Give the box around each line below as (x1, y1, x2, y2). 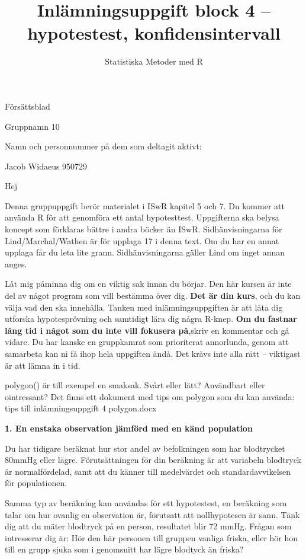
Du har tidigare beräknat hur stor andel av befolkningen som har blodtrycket (5, 442, 285, 454)
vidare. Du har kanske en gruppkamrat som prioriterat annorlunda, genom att (5, 336, 289, 348)
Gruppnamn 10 (5, 120, 60, 132)
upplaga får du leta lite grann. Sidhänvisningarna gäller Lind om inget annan (5, 246, 285, 258)
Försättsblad (5, 100, 50, 112)
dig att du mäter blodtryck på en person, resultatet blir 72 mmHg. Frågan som (5, 520, 292, 532)
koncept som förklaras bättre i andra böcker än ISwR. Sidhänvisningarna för (5, 223, 282, 235)
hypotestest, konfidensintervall (27, 21, 281, 45)
